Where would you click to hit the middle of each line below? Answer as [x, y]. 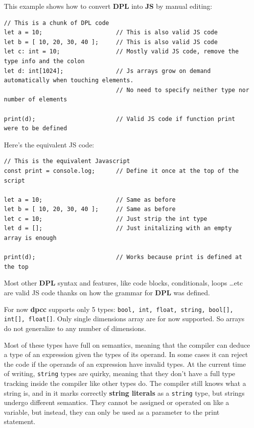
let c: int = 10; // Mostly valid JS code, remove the [121, 52]
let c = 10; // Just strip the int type [106, 219]
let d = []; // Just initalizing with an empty [118, 228]
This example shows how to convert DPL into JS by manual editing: [108, 6]
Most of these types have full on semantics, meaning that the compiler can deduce [127, 345]
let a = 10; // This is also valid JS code [111, 33]
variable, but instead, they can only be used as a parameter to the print [112, 412]
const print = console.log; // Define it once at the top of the [121, 171]
